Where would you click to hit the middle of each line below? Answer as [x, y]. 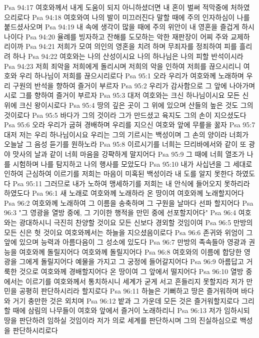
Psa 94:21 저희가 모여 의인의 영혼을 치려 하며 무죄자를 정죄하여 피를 [131, 46]
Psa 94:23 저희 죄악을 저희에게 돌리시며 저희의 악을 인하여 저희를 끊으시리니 [123, 66]
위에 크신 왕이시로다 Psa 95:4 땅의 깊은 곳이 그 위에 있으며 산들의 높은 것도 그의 [129, 105]
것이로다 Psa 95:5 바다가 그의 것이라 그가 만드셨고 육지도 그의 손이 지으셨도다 [125, 115]
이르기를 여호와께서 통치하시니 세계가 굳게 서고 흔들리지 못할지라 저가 [135, 281]
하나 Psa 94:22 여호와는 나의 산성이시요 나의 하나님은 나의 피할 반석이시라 [128, 56]
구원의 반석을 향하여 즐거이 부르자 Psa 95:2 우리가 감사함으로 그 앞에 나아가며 [134, 85]
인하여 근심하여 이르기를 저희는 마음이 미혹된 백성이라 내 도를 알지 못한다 [119, 173]
